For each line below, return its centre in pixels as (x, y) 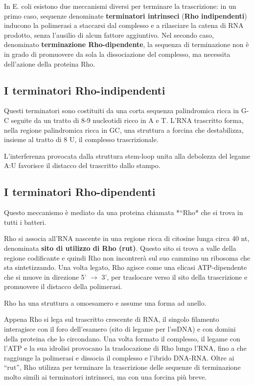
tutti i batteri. (25, 222)
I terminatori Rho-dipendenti (80, 192)
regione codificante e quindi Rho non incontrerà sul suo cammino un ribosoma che (127, 257)
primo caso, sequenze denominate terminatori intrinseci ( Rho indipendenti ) (126, 15)
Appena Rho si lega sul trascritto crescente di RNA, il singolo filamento (112, 319)
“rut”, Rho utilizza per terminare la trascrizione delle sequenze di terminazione (122, 367)
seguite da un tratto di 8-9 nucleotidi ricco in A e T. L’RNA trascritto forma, (127, 120)
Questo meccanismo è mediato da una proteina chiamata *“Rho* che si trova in (124, 212)
